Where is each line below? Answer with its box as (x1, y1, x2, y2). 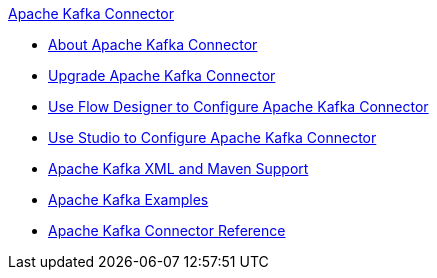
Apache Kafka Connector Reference (48, 222, 286, 239)
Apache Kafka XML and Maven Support (48, 160, 309, 177)
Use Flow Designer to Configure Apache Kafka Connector (48, 98, 429, 115)
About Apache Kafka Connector (48, 36, 258, 53)
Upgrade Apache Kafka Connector (48, 67, 276, 84)
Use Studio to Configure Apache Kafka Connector (48, 129, 377, 146)
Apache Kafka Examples (48, 191, 209, 208)
